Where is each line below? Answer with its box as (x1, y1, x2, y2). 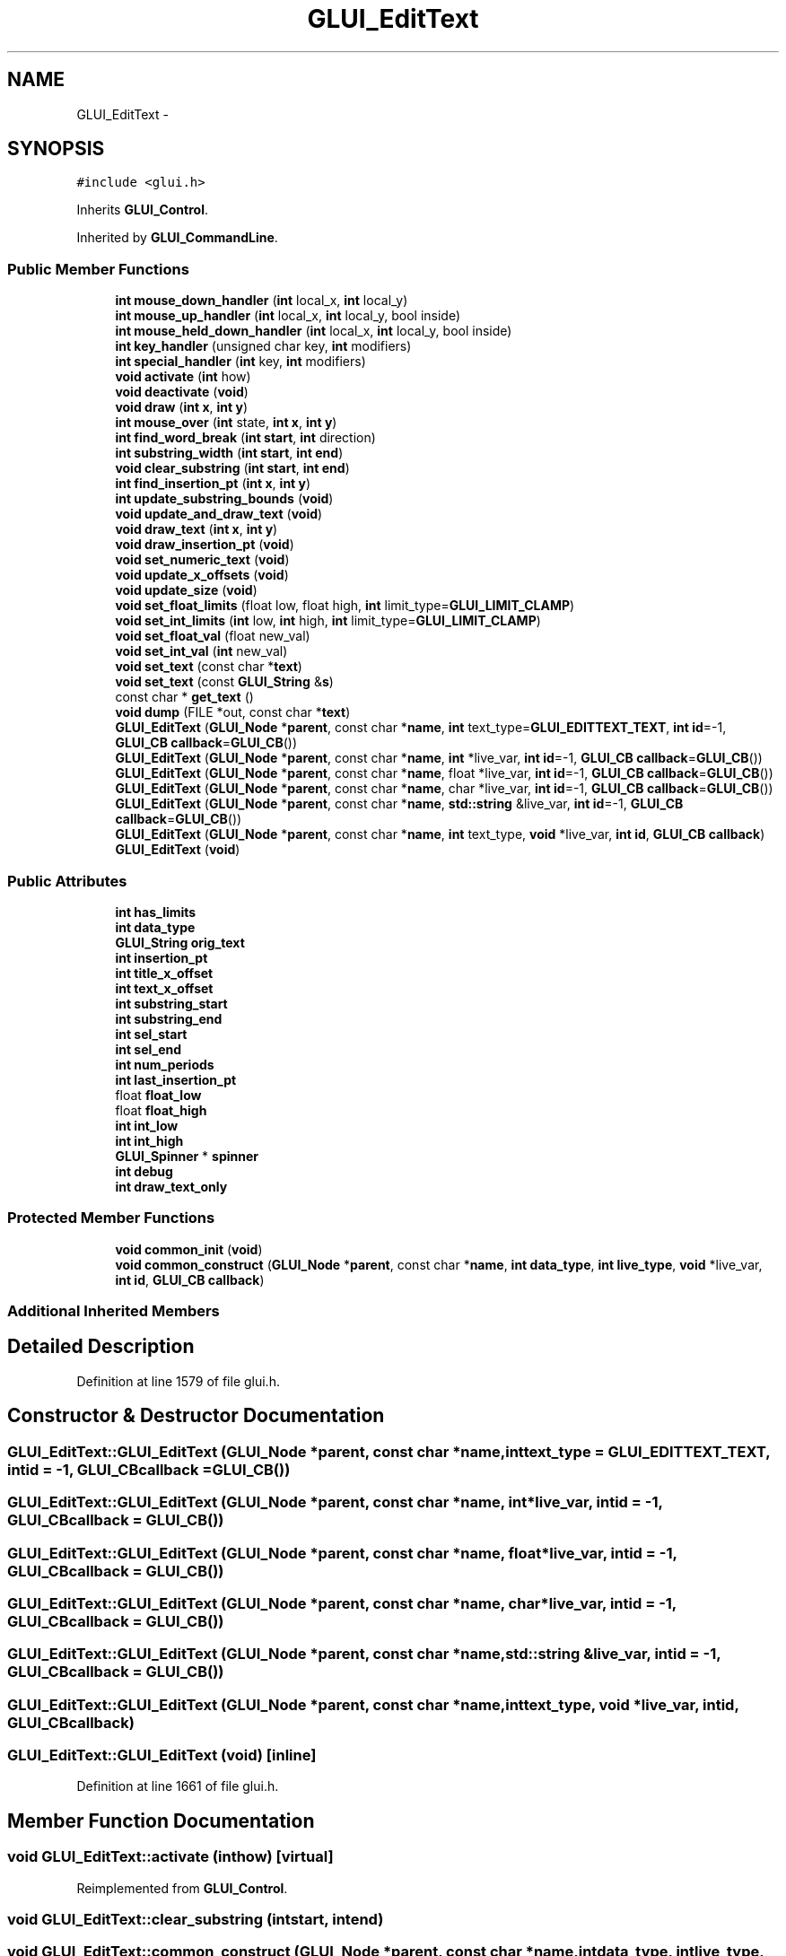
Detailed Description (7, 1335, 195, 1358)
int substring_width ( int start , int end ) (115, 445, 344, 461)
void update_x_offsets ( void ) (115, 567, 289, 583)
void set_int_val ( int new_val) (115, 643, 288, 659)
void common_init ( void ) (115, 1241, 263, 1257)
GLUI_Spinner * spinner (115, 1148, 258, 1164)
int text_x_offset (115, 980, 214, 996)
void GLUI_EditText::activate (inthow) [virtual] (7, 1847, 334, 1866)
